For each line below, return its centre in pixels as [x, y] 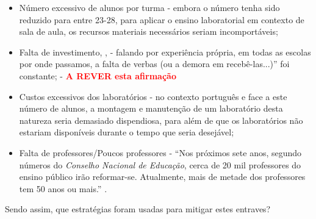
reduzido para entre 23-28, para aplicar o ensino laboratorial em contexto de [162, 19]
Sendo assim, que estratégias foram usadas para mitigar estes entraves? [138, 209]
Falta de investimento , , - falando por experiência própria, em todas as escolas [165, 52]
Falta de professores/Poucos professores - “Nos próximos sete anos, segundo [160, 152]
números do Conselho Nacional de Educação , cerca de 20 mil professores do [160, 164]
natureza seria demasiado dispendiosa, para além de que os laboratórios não [161, 120]
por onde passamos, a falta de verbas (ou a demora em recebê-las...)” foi [154, 64]
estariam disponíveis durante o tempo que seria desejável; [127, 132]
